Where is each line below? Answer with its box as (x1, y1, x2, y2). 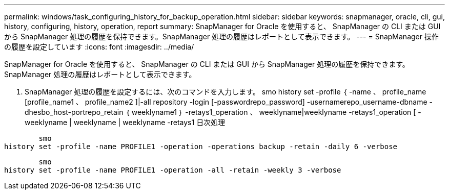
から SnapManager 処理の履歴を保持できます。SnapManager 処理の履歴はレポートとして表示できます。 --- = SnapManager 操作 (4, 32, 439, 41)
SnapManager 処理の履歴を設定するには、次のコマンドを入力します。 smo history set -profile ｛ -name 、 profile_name (25, 87, 426, 96)
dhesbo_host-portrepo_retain (25, 108, 124, 116)
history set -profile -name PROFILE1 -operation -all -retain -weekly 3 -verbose (4, 166, 341, 174)
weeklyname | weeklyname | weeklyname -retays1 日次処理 (25, 118, 226, 127)
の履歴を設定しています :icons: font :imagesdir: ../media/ (4, 42, 194, 51)
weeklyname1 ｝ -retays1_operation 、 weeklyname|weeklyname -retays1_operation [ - (131, 108, 421, 116)
